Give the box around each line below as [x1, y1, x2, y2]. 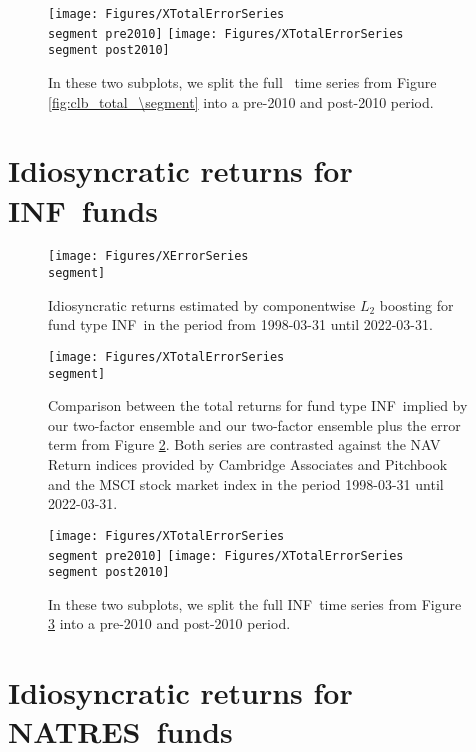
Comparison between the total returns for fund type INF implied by [48, 395, 468, 416]
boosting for [379, 294, 454, 315]
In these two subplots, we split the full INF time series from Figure [48, 593, 462, 614]
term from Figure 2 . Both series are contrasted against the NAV [48, 434, 441, 455]
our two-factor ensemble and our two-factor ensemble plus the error [48, 414, 461, 435]
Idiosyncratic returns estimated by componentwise [48, 294, 356, 315]
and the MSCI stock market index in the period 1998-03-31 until [48, 473, 444, 494]
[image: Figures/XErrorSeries [48, 249, 249, 264]
